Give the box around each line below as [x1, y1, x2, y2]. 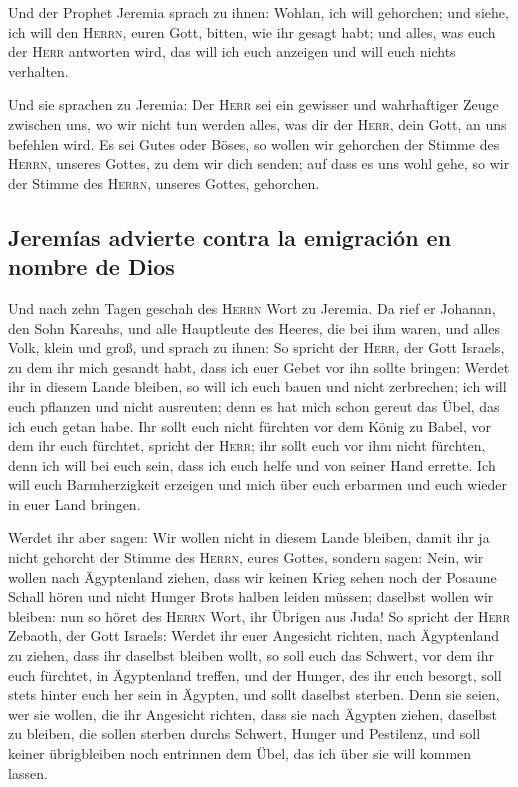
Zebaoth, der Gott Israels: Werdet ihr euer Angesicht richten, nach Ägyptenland [8, 625, 499, 646]
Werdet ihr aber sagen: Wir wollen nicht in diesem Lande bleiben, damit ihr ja [8, 527, 490, 548]
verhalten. [8, 60, 69, 81]
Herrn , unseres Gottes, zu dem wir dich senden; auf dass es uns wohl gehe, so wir [8, 153, 510, 174]
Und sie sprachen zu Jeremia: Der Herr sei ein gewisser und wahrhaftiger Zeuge [8, 94, 499, 115]
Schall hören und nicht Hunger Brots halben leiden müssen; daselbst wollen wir [8, 586, 494, 607]
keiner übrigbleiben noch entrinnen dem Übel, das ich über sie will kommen [8, 743, 472, 763]
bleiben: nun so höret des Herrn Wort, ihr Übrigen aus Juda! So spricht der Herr [8, 605, 511, 626]
